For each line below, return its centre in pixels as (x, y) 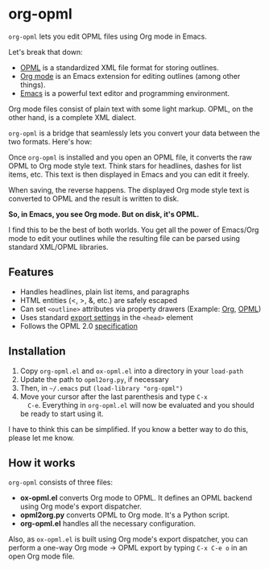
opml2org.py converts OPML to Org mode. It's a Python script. (124, 515)
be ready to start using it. (62, 413)
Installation (37, 351)
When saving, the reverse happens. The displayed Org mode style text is (129, 189)
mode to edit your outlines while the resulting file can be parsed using (124, 238)
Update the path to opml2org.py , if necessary (94, 379)
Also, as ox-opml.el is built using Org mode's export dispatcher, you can (128, 539)
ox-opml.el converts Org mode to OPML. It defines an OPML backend (136, 498)
